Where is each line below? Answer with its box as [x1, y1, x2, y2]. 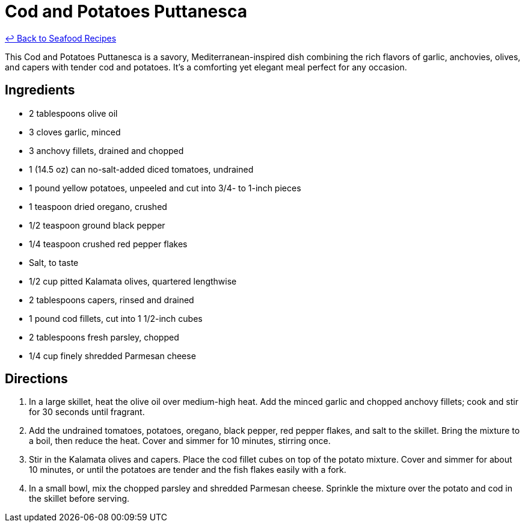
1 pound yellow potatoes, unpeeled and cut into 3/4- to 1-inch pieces [29, 182, 301, 193]
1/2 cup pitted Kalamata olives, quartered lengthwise [29, 276, 237, 286]
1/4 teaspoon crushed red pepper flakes [29, 238, 188, 249]
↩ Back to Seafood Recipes [5, 32, 117, 43]
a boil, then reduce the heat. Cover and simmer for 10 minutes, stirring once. [29, 436, 331, 446]
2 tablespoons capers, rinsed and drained [29, 294, 194, 305]
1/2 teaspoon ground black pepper [29, 220, 165, 230]
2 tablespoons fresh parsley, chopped [29, 331, 179, 342]
